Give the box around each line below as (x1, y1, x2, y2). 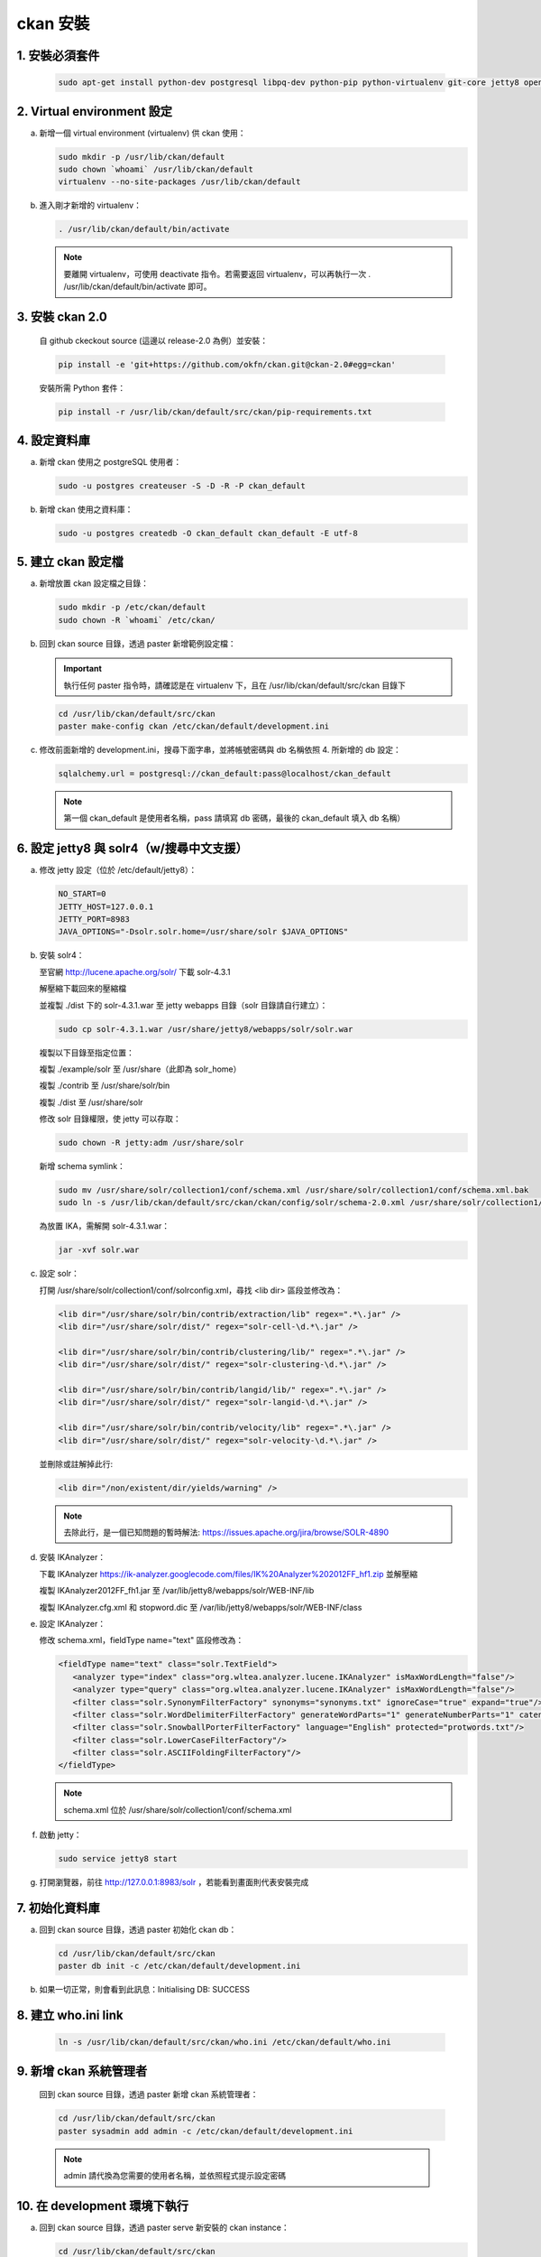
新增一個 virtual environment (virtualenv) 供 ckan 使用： (39, 127, 246, 138)
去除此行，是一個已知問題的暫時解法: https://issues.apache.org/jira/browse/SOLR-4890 (63, 1527, 390, 1537)
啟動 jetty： (39, 1829, 82, 1841)
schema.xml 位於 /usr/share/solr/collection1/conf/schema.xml (63, 1804, 292, 1815)
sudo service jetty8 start (58, 1853, 178, 1864)
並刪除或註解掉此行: (39, 1458, 114, 1469)
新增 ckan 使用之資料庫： (39, 504, 133, 515)
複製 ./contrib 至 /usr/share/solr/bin (39, 1080, 170, 1091)
